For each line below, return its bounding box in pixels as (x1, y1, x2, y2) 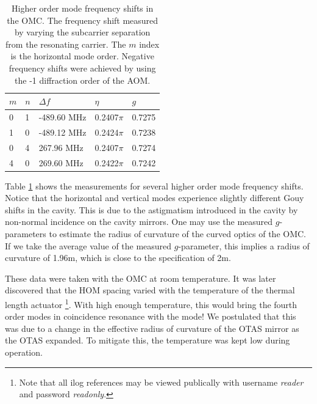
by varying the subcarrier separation (14, 26, 151, 39)
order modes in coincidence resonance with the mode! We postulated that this (5, 310, 296, 323)
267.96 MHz (38, 141, 84, 153)
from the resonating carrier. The (5, 37, 126, 50)
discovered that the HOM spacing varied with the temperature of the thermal (5, 284, 295, 296)
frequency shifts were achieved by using (9, 61, 156, 74)
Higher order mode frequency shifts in (12, 2, 154, 14)
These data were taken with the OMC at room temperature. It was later (5, 271, 276, 284)
